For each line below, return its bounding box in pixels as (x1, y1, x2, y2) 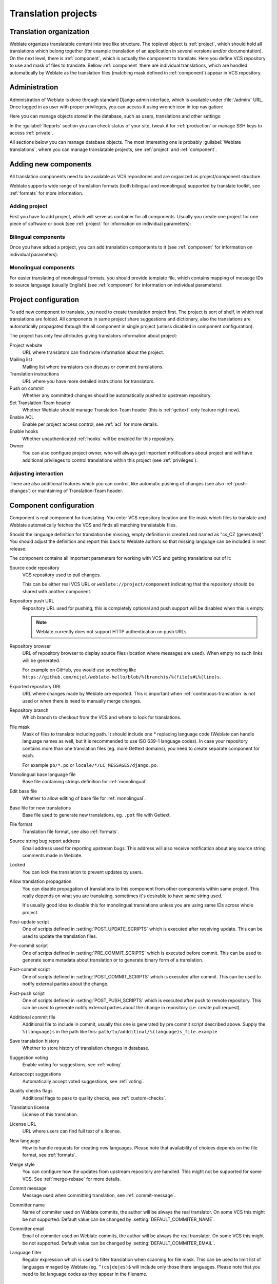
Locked (9, 862, 26, 868)
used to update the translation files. (22, 933, 97, 939)
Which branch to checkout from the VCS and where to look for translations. (22, 714, 182, 721)
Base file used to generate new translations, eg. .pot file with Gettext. (22, 811, 171, 818)
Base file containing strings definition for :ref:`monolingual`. (22, 779, 148, 785)
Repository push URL (9, 598, 54, 604)
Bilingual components (9, 233, 65, 240)
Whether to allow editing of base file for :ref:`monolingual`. (22, 795, 146, 801)
